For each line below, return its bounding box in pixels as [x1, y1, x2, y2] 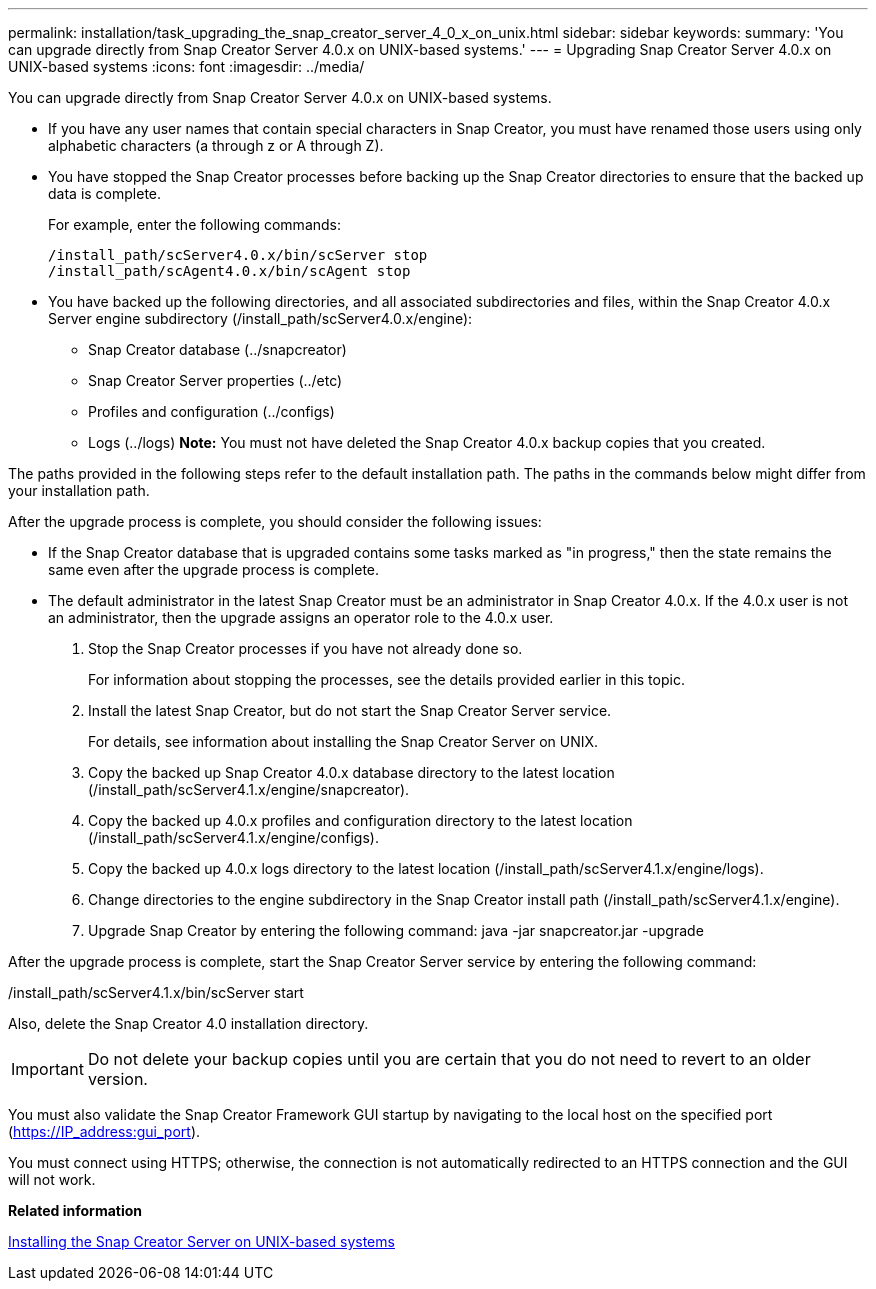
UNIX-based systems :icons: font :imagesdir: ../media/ [8, 58, 365, 75]
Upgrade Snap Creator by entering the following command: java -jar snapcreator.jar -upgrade [88, 922, 704, 939]
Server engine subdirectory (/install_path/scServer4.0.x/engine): [48, 310, 473, 327]
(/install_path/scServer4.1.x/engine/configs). [88, 829, 379, 846]
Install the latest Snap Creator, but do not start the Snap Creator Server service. [88, 702, 612, 719]
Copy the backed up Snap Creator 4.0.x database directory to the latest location [88, 764, 615, 781]
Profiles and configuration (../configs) [88, 403, 335, 420]
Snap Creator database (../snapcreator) [88, 341, 347, 358]
